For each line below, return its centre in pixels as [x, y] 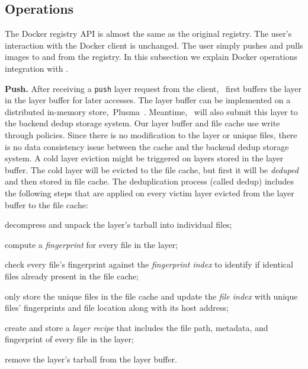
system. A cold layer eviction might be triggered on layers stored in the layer [144, 158]
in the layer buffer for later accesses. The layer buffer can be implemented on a [148, 100]
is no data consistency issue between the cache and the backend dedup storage [147, 146]
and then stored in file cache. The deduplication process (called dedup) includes [150, 181]
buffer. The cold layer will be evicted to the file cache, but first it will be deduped [152, 169]
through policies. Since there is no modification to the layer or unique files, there [151, 135]
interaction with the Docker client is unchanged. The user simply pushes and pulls [154, 45]
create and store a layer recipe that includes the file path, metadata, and [137, 327]
